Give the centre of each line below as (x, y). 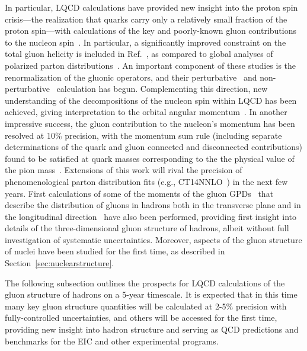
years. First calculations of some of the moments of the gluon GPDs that (139, 193)
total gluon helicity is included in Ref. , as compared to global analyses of (139, 54)
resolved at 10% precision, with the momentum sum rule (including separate (143, 135)
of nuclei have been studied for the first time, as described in (115, 251)
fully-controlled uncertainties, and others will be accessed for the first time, (141, 318)
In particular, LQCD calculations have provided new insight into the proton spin (151, 7)
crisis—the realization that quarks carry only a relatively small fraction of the (146, 19)
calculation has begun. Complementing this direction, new (162, 89)
